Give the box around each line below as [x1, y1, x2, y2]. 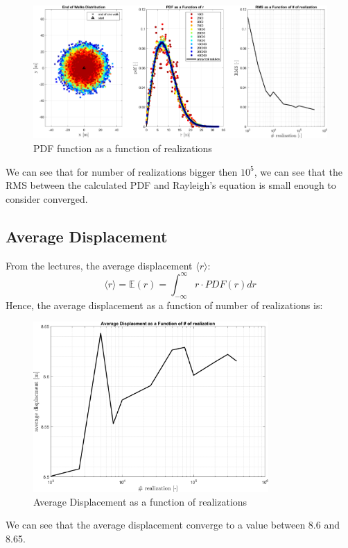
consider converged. [6, 191, 88, 206]
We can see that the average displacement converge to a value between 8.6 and [6, 517, 340, 532]
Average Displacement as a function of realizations [33, 494, 247, 508]
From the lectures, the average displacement [6, 258, 193, 272]
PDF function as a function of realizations [33, 141, 212, 156]
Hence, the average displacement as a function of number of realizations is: [6, 297, 323, 312]
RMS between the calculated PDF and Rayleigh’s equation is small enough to [6, 178, 336, 192]
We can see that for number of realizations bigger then [6, 164, 238, 178]
